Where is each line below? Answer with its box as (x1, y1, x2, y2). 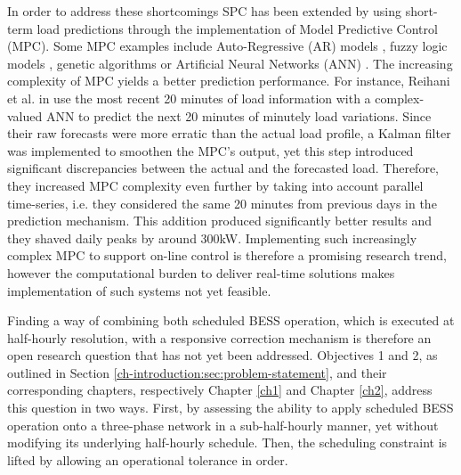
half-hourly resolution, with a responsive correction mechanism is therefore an (7, 328, 432, 347)
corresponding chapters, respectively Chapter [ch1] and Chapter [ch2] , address (7, 381, 433, 399)
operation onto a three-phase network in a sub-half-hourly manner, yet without (7, 415, 439, 434)
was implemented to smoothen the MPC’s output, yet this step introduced (7, 141, 414, 160)
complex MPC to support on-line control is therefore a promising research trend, (7, 246, 447, 265)
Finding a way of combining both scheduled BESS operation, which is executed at (7, 311, 455, 330)
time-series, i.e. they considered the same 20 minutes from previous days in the (7, 193, 437, 212)
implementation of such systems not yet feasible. (7, 281, 271, 299)
